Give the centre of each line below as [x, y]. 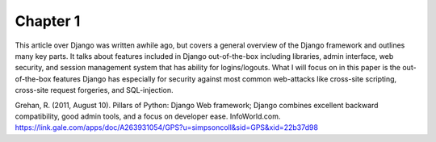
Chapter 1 [48, 21]
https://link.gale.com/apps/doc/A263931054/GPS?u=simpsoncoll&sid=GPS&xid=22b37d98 [167, 127]
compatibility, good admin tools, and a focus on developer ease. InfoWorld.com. [148, 116]
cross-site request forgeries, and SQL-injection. [94, 90]
